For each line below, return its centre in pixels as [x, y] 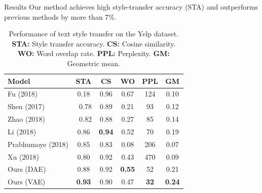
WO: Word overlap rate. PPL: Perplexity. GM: [93, 53]
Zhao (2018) [26, 119]
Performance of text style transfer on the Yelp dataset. [94, 34]
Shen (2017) [26, 106]
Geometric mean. [93, 63]
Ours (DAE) [27, 169]
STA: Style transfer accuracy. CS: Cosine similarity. [94, 43]
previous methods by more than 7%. [60, 16]
